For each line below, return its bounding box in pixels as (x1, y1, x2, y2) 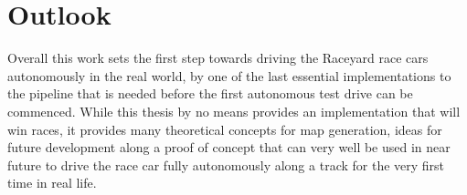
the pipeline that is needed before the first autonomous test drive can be (7, 84, 413, 103)
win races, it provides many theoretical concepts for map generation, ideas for (7, 119, 442, 139)
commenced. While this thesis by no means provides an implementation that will (7, 101, 461, 120)
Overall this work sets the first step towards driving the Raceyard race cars (7, 48, 429, 67)
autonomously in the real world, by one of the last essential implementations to (7, 66, 451, 85)
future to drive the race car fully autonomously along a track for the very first (7, 155, 445, 174)
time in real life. (7, 173, 97, 192)
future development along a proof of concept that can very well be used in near (7, 138, 451, 157)
